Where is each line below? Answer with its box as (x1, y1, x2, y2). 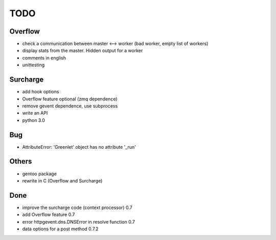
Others (9, 157, 32, 166)
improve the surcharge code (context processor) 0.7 (22, 204, 132, 210)
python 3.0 (22, 117, 45, 123)
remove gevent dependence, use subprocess (22, 102, 118, 109)
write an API (22, 110, 48, 116)
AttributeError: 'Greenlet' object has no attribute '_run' (22, 144, 136, 150)
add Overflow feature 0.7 (22, 211, 75, 218)
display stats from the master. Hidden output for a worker (22, 47, 143, 54)
